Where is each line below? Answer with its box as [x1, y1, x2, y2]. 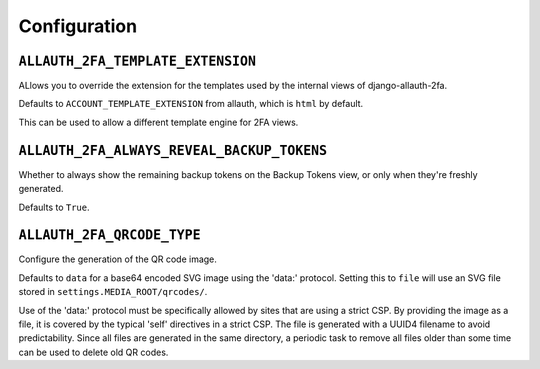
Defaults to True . [18, 201, 90, 213]
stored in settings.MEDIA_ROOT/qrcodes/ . [18, 286, 208, 298]
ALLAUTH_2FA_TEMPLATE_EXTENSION [18, 53, 257, 69]
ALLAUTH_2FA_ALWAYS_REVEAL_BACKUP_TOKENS [18, 142, 328, 159]
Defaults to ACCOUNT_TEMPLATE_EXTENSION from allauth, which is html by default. [18, 98, 364, 110]
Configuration [18, 15, 138, 37]
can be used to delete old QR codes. [18, 346, 169, 358]
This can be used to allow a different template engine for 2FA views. [18, 116, 299, 128]
